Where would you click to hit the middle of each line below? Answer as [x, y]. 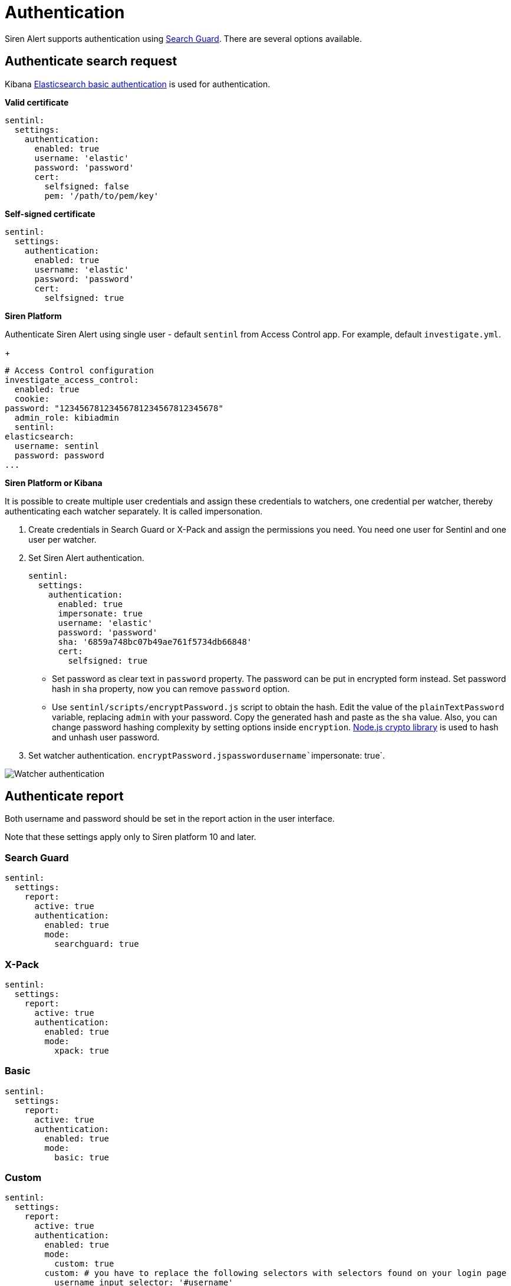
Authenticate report [64, 796]
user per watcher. [62, 539]
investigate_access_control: [72, 380]
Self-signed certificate [50, 214]
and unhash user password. [106, 737]
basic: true [82, 1157]
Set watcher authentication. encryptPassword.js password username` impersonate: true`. [207, 755]
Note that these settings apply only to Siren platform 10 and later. [131, 837]
